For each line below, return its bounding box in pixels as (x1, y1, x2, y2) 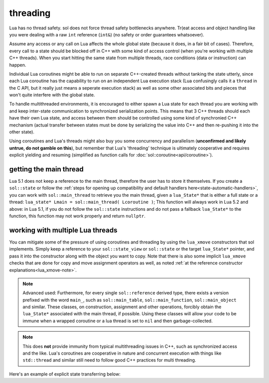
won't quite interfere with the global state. (9, 92, 95, 98)
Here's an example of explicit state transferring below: (9, 371, 121, 377)
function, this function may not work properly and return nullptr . (9, 213, 145, 219)
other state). (9, 129, 35, 135)
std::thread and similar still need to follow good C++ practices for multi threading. (22, 357, 196, 363)
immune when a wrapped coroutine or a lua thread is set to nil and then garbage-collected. (22, 318, 213, 324)
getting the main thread (9, 165, 84, 173)
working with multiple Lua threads (9, 226, 118, 234)
